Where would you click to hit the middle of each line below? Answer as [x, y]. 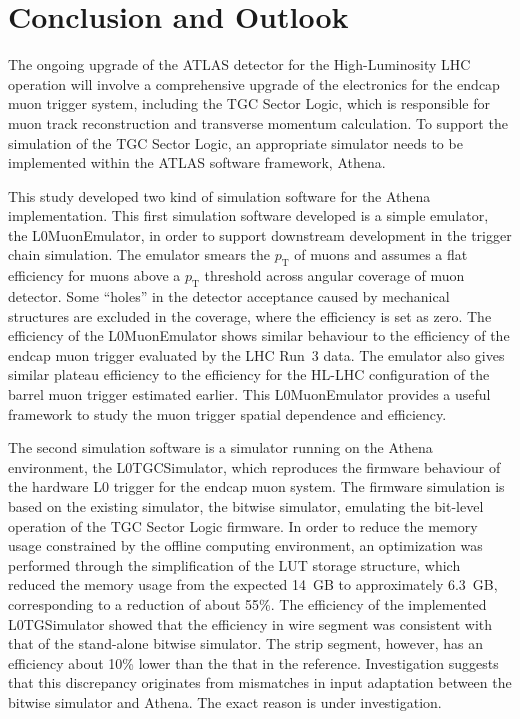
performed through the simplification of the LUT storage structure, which [234, 564]
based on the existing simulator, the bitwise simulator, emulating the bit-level [246, 506]
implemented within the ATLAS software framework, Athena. [197, 162]
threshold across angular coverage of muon [334, 275]
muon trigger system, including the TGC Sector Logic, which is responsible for [249, 103]
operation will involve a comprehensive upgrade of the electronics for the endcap [254, 83]
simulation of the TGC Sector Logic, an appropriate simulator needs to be [235, 142]
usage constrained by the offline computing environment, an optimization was [245, 545]
